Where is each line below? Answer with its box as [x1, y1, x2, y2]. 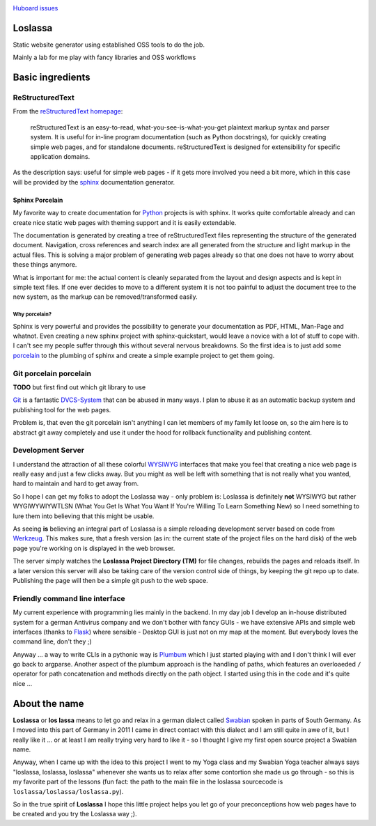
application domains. [30, 153, 91, 161]
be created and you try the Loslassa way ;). [13, 810, 137, 818]
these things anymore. [13, 260, 77, 269]
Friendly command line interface [13, 593, 125, 603]
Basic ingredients [13, 72, 91, 84]
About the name [13, 697, 84, 710]
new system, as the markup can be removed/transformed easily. [13, 293, 198, 301]
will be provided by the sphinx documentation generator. [13, 178, 175, 186]
